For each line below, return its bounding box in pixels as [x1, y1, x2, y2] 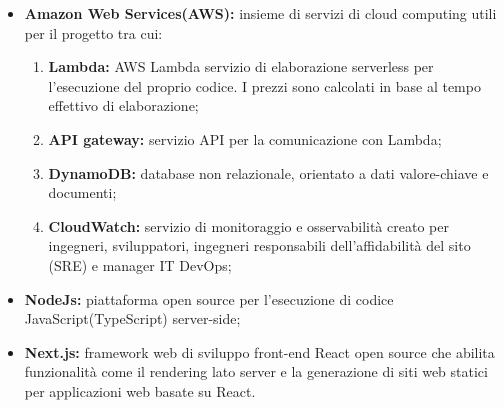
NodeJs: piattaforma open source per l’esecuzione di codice [24, 288, 394, 309]
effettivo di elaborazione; [48, 95, 199, 116]
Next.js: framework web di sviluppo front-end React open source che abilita [24, 341, 495, 362]
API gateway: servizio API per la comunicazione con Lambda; [48, 128, 442, 149]
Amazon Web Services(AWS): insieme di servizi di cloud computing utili [24, 3, 497, 23]
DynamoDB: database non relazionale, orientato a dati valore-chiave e [48, 162, 489, 183]
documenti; [48, 182, 117, 203]
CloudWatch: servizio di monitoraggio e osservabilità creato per [48, 215, 449, 236]
